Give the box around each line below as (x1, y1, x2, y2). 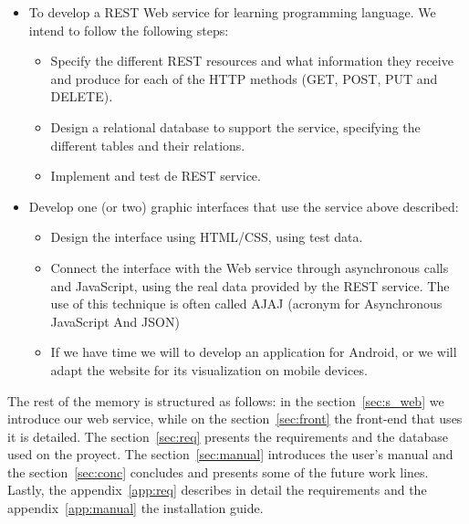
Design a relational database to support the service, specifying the (50, 117, 421, 136)
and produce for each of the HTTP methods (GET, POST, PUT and (50, 68, 438, 88)
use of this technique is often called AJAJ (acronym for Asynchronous (50, 294, 443, 313)
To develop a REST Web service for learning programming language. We (28, 3, 436, 21)
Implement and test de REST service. (50, 166, 261, 185)
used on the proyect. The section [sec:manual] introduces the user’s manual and (7, 445, 453, 464)
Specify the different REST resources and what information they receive (50, 51, 453, 70)
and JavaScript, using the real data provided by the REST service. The (50, 276, 450, 295)
